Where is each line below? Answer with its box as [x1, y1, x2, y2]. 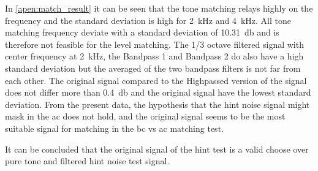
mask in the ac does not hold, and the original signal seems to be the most [5, 110, 286, 123]
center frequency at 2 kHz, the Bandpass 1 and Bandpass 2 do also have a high [5, 50, 304, 63]
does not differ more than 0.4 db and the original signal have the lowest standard [5, 86, 311, 99]
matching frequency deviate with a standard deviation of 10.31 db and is [5, 26, 279, 39]
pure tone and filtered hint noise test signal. [5, 154, 170, 167]
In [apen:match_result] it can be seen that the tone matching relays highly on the [5, 2, 313, 14]
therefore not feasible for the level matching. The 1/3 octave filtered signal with [5, 37, 304, 50]
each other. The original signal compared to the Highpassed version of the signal [5, 74, 307, 86]
